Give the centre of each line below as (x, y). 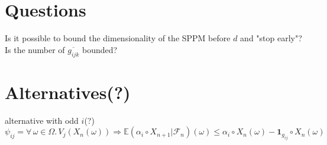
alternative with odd (42, 120)
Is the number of (35, 49)
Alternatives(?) (68, 92)
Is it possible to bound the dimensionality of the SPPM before (118, 38)
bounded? (100, 49)
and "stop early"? (271, 38)
